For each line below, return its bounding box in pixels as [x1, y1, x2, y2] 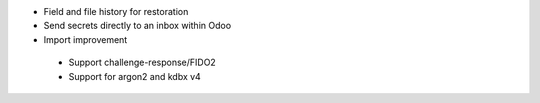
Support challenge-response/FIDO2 [68, 56, 217, 69]
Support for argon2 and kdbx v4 [68, 70, 202, 82]
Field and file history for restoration [43, 6, 189, 17]
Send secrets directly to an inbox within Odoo [43, 20, 232, 32]
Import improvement [43, 33, 128, 45]
